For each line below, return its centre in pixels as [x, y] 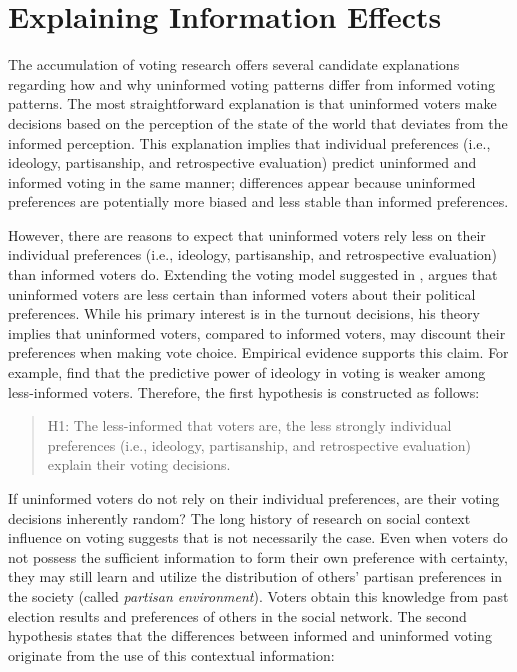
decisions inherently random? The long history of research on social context [239, 517]
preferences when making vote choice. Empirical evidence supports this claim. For [258, 352]
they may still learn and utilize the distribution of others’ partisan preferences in [255, 576]
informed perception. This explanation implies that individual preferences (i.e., [249, 142]
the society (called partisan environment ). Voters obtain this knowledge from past [258, 595]
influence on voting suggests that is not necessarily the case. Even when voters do [258, 537]
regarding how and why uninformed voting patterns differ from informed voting [251, 83]
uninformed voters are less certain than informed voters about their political [242, 293]
